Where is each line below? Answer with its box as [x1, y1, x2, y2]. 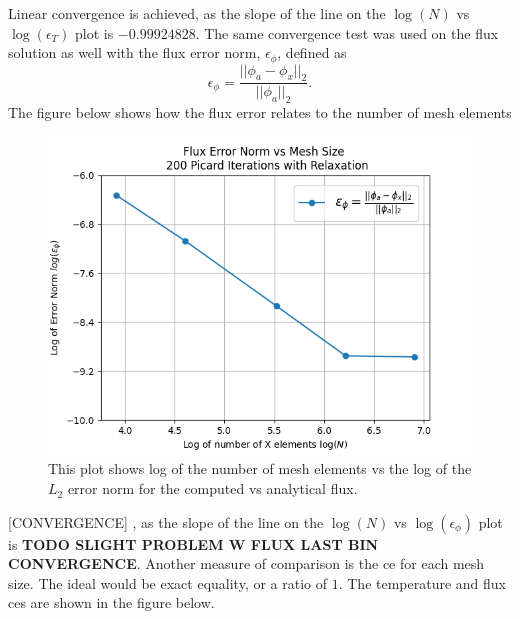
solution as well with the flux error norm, [8, 42, 261, 63]
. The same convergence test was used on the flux [195, 22, 499, 43]
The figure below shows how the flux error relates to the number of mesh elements [8, 102, 512, 123]
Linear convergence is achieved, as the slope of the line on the [8, 3, 386, 23]
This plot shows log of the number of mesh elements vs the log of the [48, 458, 472, 479]
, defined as [277, 42, 347, 63]
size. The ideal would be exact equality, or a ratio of [8, 572, 328, 593]
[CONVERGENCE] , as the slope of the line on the [8, 511, 324, 532]
